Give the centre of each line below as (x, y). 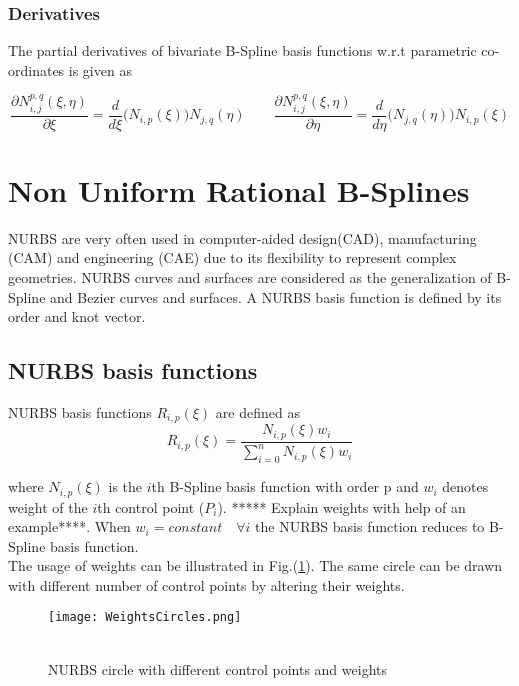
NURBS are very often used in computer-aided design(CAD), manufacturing (242, 237)
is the (125, 486)
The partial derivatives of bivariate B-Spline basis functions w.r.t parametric (242, 50)
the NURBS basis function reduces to (370, 526)
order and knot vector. (77, 316)
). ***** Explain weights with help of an (341, 506)
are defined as (257, 411)
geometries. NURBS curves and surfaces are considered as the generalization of (250, 276)
